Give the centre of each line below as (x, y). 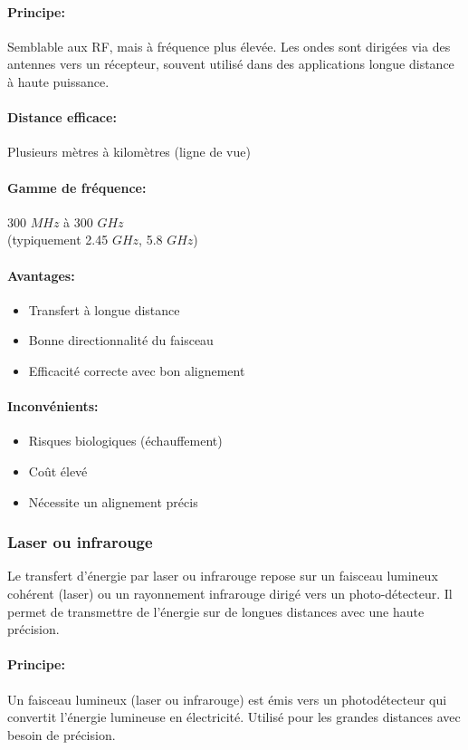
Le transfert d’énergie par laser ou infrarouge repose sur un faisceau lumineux (223, 576)
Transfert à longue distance (104, 309)
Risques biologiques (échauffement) (125, 441)
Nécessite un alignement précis (113, 501)
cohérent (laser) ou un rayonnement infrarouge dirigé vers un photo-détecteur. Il (230, 593)
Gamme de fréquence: (77, 187)
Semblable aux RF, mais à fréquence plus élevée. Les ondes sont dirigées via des (229, 46)
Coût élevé (58, 471)
